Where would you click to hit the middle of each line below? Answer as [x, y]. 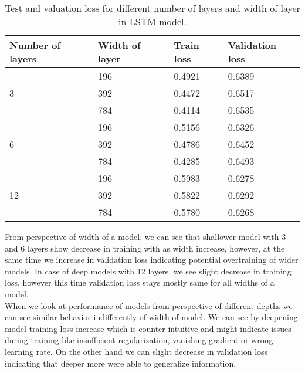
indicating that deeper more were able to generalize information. [121, 363]
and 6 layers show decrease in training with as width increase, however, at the [145, 248]
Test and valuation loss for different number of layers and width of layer [152, 8]
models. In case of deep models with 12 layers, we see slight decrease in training [148, 271]
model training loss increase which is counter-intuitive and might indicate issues [148, 328]
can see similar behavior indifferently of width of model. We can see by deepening [151, 317]
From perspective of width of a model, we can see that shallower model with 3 [145, 236]
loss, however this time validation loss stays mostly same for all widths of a [140, 282]
